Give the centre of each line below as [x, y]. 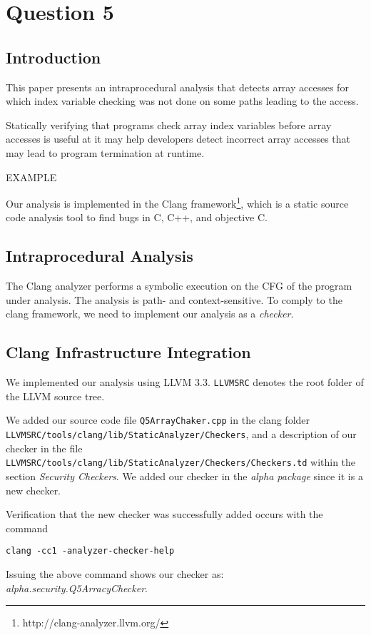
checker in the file [44, 448]
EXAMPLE [31, 177]
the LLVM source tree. [55, 396]
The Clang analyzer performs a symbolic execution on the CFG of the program [179, 286]
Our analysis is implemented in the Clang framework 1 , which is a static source [177, 202]
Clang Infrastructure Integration [128, 352]
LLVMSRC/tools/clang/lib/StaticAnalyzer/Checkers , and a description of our [181, 434]
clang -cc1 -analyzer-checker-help [90, 551]
